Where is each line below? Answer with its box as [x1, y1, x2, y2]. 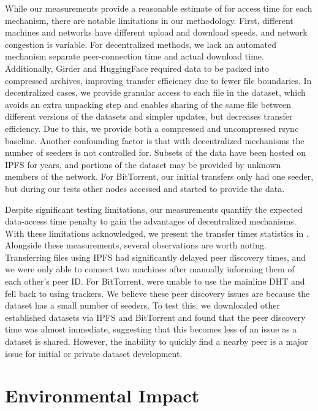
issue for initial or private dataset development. [5, 347, 183, 359]
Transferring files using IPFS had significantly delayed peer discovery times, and [5, 250, 306, 263]
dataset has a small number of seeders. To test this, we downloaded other [5, 299, 280, 312]
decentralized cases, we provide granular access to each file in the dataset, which [5, 86, 306, 99]
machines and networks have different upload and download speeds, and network [5, 26, 308, 39]
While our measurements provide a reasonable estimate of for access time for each [5, 2, 312, 14]
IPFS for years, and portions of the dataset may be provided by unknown [5, 158, 281, 171]
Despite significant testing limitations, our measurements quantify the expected [5, 202, 303, 215]
